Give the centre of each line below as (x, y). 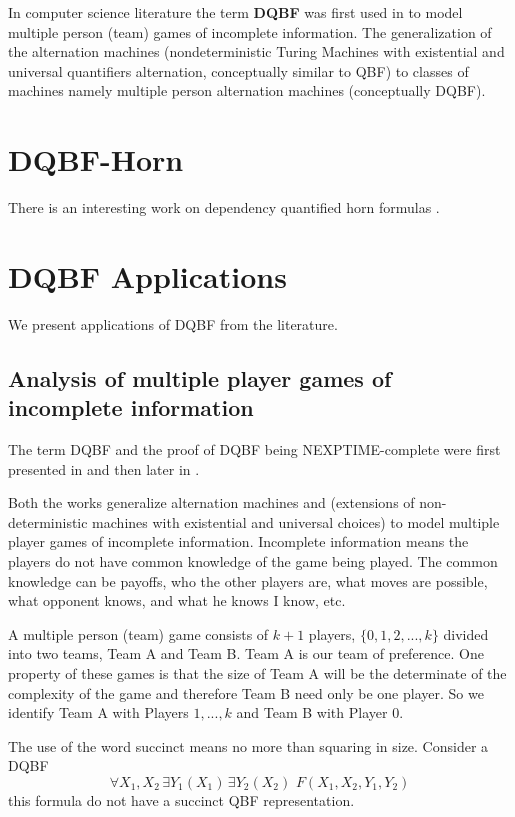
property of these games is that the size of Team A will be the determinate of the (257, 672)
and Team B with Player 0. (320, 712)
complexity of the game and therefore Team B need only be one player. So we (246, 692)
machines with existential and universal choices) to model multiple (296, 521)
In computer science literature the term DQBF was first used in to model (235, 12)
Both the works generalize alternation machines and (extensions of (211, 502)
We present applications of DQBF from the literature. (173, 323)
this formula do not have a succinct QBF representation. (181, 799)
